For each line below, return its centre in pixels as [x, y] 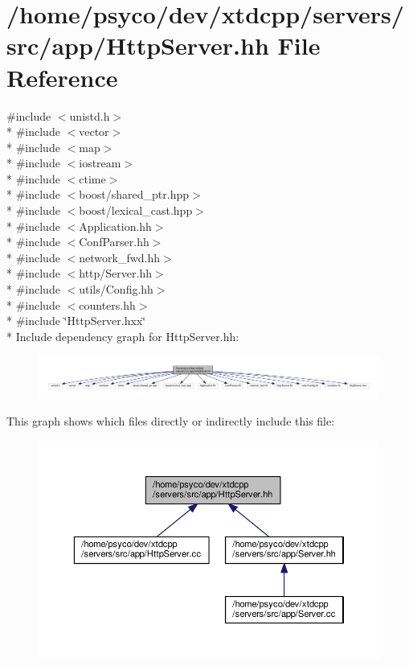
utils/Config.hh [116, 289]
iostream [100, 163]
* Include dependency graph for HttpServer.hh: [123, 336]
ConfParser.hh [114, 242]
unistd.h [90, 115]
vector [94, 132]
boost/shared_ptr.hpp [134, 194]
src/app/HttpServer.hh [138, 45]
